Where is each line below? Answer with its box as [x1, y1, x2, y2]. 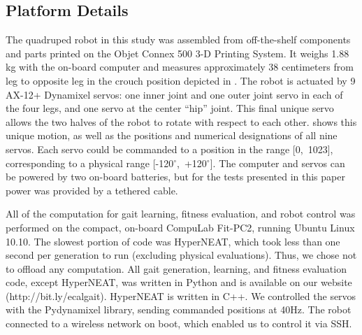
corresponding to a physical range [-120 [6, 155, 174, 170]
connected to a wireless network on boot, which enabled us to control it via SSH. [6, 316, 352, 331]
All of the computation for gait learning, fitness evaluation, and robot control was [6, 206, 356, 221]
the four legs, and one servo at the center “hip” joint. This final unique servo [6, 101, 334, 115]
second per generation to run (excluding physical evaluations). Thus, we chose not [6, 248, 357, 262]
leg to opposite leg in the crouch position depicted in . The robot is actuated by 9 [6, 73, 356, 87]
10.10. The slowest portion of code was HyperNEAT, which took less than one [6, 234, 340, 248]
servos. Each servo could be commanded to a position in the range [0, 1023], [6, 141, 333, 156]
